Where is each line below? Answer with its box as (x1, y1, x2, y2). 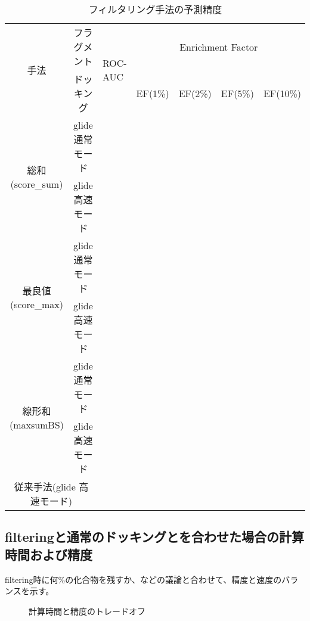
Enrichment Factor (179, 39, 258, 54)
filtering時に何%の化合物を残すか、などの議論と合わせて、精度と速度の (5, 573, 282, 585)
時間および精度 (5, 545, 92, 563)
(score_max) (10, 297, 63, 311)
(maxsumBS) (10, 417, 64, 431)
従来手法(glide (14, 480, 76, 493)
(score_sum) (10, 176, 63, 191)
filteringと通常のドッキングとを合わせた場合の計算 (5, 527, 305, 546)
